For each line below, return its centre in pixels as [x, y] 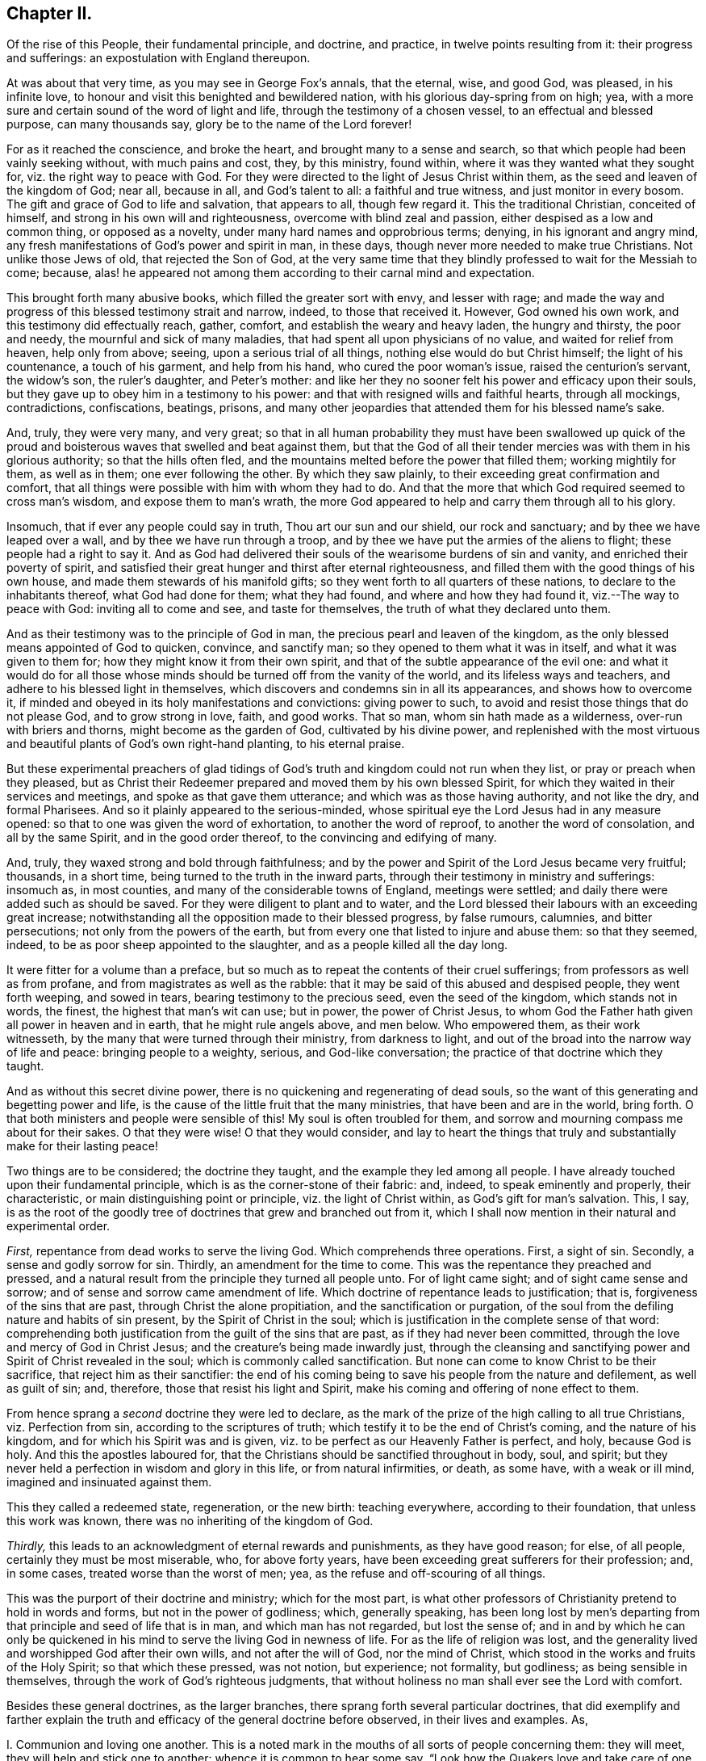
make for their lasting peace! [82, 1146]
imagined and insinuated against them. [109, 1482]
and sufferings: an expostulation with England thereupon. [159, 58]
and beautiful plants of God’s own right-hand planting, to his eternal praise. [206, 744]
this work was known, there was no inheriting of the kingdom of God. [190, 1521]
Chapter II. [50, 13]
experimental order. [58, 1226]
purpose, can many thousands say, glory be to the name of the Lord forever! [209, 124]
